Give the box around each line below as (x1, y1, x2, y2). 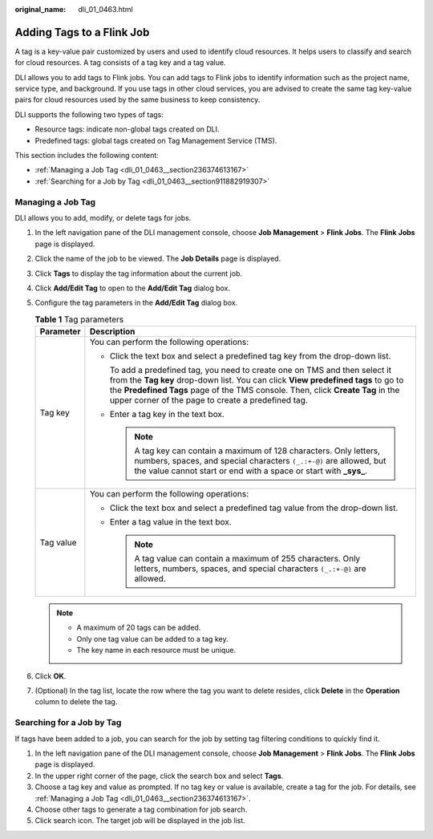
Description (89, 326, 136, 337)
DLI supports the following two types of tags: (14, 109, 164, 120)
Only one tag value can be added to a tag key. (76, 634, 229, 643)
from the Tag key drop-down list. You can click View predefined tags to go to (109, 375, 404, 386)
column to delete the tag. (34, 697, 118, 707)
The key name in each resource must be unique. (76, 646, 237, 655)
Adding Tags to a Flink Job (14, 25, 150, 39)
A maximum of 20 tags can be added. (76, 622, 201, 633)
